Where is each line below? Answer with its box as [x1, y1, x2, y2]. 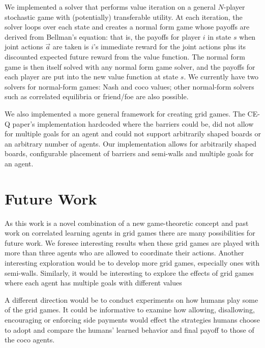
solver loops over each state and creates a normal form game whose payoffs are [5, 21, 250, 32]
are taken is [52, 41, 89, 52]
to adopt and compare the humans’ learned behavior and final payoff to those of [5, 324, 254, 335]
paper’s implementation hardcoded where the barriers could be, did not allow [12, 118, 254, 129]
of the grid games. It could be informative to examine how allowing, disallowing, [5, 304, 255, 315]
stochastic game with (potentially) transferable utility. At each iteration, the [5, 11, 243, 22]
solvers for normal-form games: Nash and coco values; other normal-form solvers [5, 81, 254, 92]
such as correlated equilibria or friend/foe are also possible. [5, 91, 189, 102]
